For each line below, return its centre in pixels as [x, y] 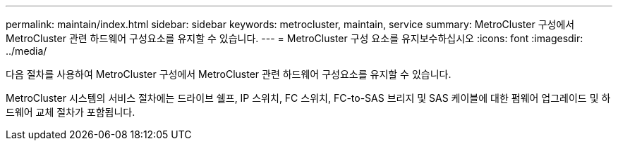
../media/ [26, 51]
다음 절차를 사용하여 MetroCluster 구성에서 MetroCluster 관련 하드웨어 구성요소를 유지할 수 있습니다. [229, 74]
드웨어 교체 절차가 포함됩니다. [71, 112]
